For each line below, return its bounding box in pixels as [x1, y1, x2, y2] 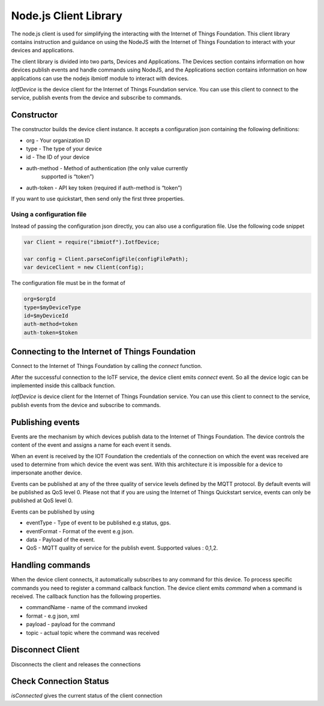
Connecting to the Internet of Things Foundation [11, 346, 196, 357]
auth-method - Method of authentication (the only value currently [26, 164, 188, 171]
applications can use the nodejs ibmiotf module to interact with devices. [11, 75, 189, 82]
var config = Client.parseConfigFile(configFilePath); [23, 256, 188, 262]
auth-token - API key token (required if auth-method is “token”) [26, 184, 182, 191]
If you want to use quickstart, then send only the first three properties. [11, 195, 185, 202]
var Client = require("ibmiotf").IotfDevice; [23, 239, 160, 246]
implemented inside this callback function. [11, 382, 116, 389]
